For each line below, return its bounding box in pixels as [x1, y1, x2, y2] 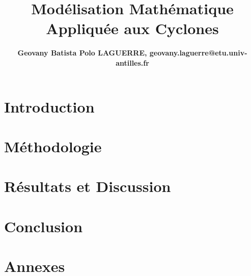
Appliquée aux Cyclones [46, 18, 219, 39]
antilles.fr [116, 57, 149, 68]
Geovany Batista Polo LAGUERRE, [17, 47, 147, 58]
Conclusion [4, 215, 83, 236]
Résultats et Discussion [4, 176, 171, 197]
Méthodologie [4, 135, 102, 156]
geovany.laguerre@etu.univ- [149, 47, 247, 58]
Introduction [4, 96, 95, 117]
